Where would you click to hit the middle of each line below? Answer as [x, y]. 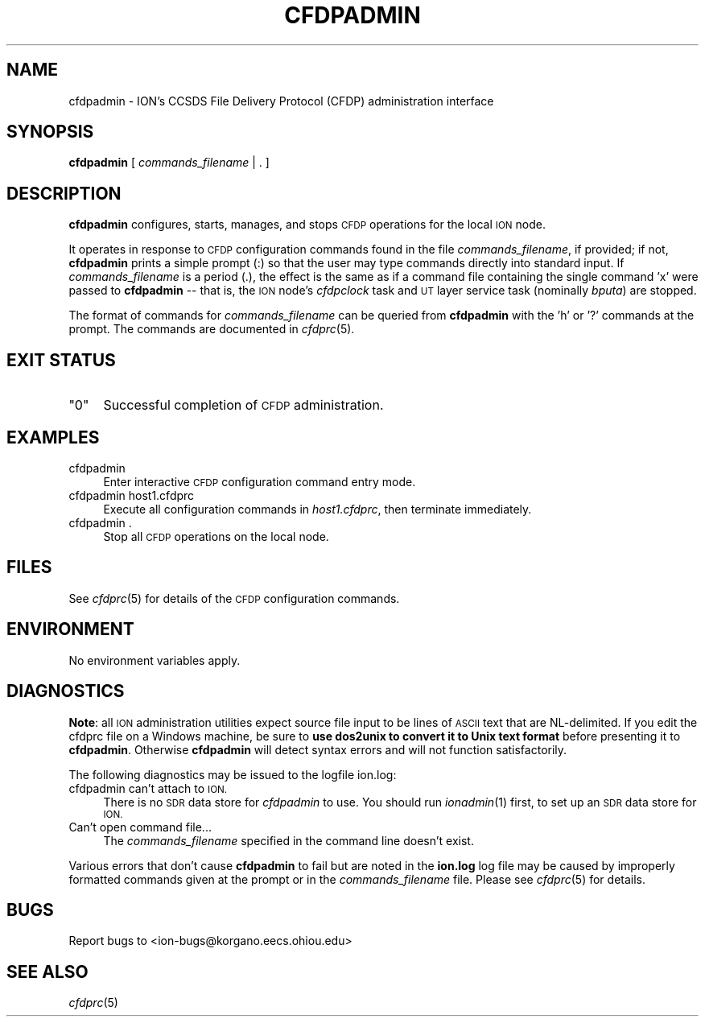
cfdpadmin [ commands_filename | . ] [169, 163]
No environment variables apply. [155, 660]
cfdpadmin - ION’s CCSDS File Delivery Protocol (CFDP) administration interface [281, 101]
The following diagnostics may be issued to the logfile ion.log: [233, 774]
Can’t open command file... [140, 827]
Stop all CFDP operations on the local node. [216, 536]
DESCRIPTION [64, 193]
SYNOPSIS [50, 132]
